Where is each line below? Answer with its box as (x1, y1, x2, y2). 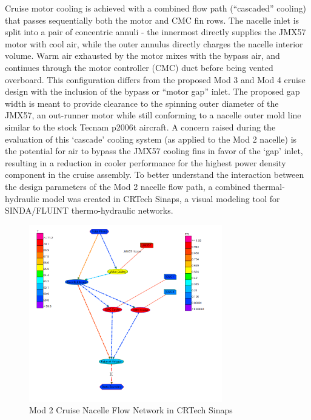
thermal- (253, 180, 285, 192)
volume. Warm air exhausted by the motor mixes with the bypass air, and (5, 49, 280, 62)
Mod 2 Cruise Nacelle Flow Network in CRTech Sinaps (29, 404, 233, 416)
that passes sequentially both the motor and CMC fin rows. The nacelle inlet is (5, 13, 299, 26)
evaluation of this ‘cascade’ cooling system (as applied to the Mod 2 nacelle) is (5, 132, 297, 145)
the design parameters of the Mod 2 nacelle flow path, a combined (5, 180, 251, 192)
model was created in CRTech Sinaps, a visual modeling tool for (42, 192, 280, 205)
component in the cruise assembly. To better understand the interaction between (5, 168, 304, 181)
